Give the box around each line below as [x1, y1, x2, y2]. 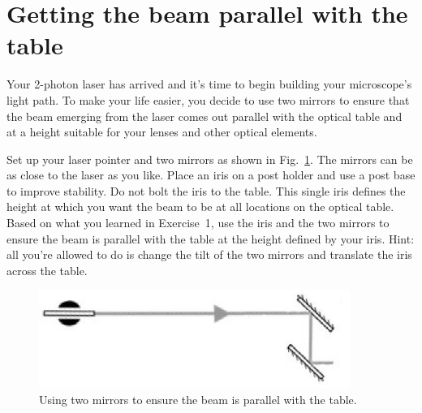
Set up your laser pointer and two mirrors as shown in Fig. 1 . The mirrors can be [6, 150, 413, 167]
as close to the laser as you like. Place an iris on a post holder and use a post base [6, 166, 416, 183]
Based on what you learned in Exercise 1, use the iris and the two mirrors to [6, 214, 390, 231]
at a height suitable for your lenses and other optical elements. [6, 123, 317, 140]
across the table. [6, 261, 88, 278]
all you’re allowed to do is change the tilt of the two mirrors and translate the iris [6, 246, 412, 263]
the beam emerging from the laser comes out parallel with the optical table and [6, 107, 403, 124]
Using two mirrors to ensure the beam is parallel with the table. [39, 391, 357, 408]
